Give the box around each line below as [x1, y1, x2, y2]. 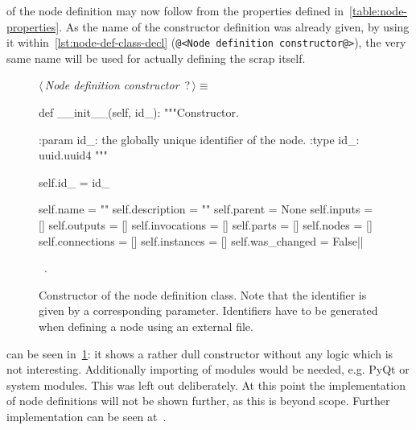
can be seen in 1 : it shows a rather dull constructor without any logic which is [6, 345, 393, 362]
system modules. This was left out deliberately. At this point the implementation [6, 376, 406, 393]
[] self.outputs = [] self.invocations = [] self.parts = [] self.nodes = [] [39, 217, 373, 233]
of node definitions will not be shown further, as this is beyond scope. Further [6, 392, 390, 409]
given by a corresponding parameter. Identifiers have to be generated [39, 302, 378, 319]
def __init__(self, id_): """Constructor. [39, 104, 239, 121]
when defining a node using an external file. [39, 317, 253, 334]
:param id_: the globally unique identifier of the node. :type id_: [39, 130, 360, 147]
